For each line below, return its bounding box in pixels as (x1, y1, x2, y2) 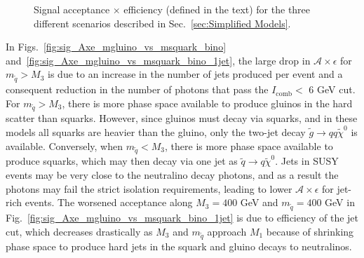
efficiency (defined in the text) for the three (123, 2, 311, 16)
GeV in (325, 195, 355, 210)
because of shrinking (266, 224, 354, 238)
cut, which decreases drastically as (6, 224, 153, 238)
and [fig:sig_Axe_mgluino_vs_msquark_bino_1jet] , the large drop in (6, 53, 311, 67)
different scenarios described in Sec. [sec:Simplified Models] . (34, 15, 291, 30)
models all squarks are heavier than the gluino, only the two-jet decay (6, 125, 306, 140)
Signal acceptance (34, 2, 110, 16)
